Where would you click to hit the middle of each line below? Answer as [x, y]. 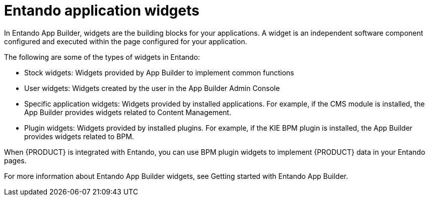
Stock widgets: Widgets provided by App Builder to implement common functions [159, 72]
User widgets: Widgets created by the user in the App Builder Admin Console [152, 88]
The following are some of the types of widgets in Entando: [102, 57]
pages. [15, 160]
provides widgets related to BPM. [79, 136]
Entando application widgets [102, 11]
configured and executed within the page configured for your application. [126, 41]
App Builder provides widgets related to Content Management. [128, 112]
